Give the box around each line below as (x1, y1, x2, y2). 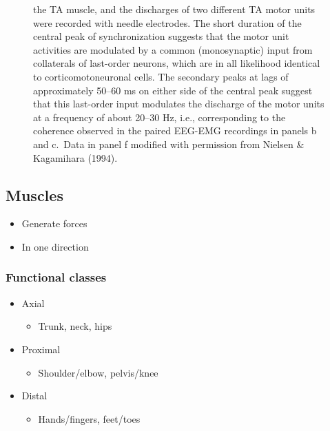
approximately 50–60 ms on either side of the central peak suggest (33, 83, 313, 97)
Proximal (21, 341, 61, 356)
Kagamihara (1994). (33, 150, 118, 165)
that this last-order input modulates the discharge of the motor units (33, 96, 324, 111)
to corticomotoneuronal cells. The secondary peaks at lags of (33, 69, 289, 83)
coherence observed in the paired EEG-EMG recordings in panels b (33, 123, 317, 138)
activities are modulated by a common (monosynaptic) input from (33, 42, 313, 56)
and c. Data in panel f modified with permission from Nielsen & (33, 136, 305, 151)
